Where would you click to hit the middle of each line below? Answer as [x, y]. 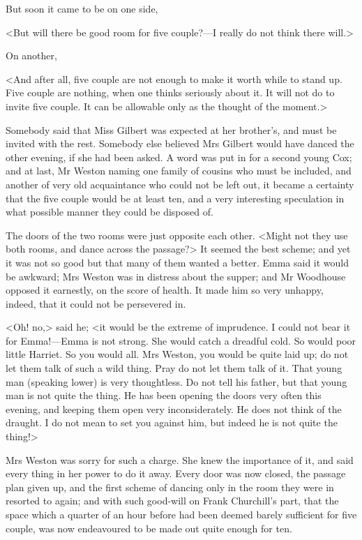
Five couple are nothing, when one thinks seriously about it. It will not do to [170, 92]
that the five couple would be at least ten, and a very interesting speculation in [175, 198]
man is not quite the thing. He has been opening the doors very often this [164, 395]
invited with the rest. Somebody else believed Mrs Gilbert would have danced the [180, 143]
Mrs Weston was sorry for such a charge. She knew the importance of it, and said [180, 459]
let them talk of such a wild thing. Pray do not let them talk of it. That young [174, 368]
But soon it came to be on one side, [82, 8]
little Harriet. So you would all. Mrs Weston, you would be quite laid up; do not [177, 354]
